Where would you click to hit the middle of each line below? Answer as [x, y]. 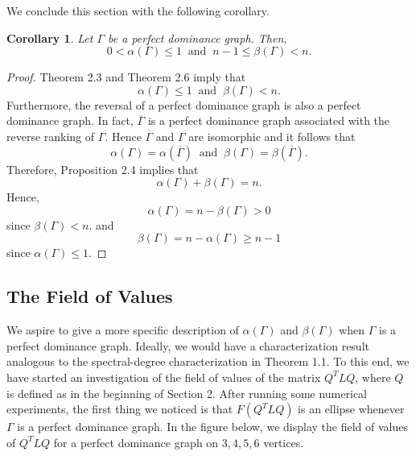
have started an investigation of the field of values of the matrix [164, 377]
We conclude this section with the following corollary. [138, 10]
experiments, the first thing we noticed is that [120, 409]
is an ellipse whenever [351, 409]
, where [373, 377]
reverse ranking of [51, 136]
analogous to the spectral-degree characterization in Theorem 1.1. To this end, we [208, 361]
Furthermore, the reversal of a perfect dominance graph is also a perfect [184, 104]
